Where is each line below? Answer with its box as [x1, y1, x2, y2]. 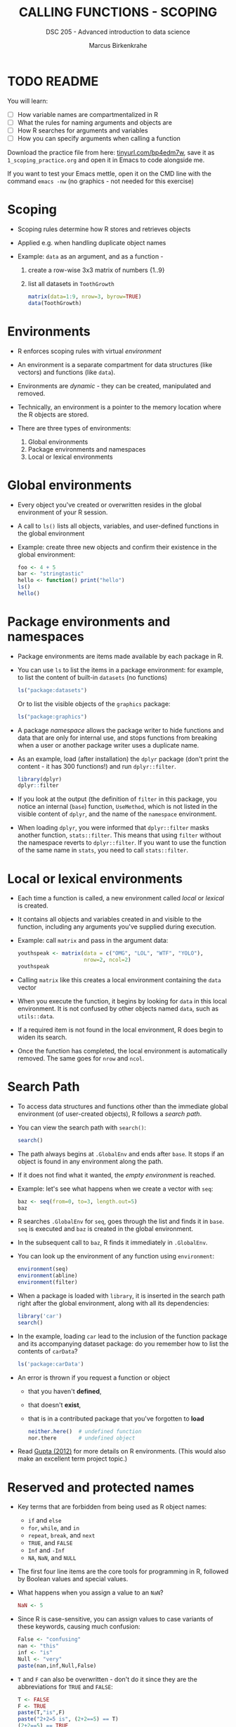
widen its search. [17, 1033, 67, 1041]
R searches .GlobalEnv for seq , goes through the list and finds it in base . [17, 1217, 225, 1226]
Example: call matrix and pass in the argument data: [17, 936, 169, 945]
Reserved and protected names [7, 1479, 195, 1495]
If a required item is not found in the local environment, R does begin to [17, 1025, 223, 1034]
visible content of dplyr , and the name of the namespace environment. [17, 810, 217, 818]
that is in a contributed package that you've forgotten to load [27, 1414, 204, 1423]
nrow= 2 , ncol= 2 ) [84, 956, 131, 964]
